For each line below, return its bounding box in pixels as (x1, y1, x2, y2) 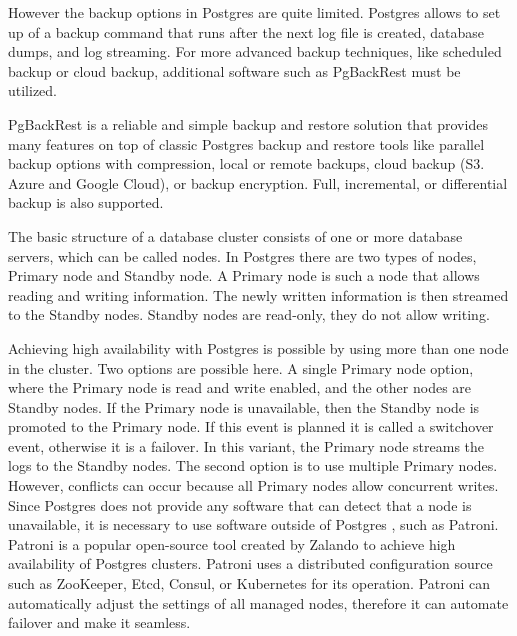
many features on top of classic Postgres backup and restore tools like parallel (8, 133, 485, 154)
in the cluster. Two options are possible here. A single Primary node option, (8, 357, 474, 378)
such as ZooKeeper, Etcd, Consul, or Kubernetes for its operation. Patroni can (8, 573, 491, 594)
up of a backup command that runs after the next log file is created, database (8, 21, 484, 42)
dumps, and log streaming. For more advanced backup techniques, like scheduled (8, 41, 502, 62)
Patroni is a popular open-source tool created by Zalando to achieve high (8, 533, 456, 554)
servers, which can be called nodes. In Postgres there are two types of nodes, (8, 245, 477, 266)
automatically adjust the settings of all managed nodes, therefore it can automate (8, 592, 509, 613)
